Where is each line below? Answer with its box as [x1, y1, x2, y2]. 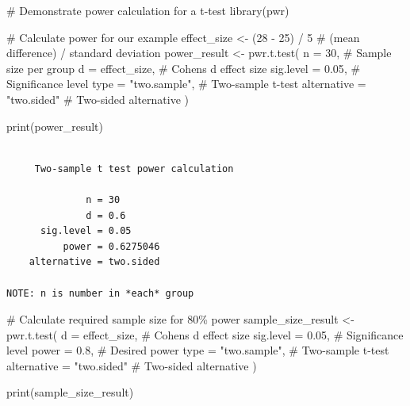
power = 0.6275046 [63, 240, 160, 252]
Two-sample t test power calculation [34, 163, 234, 174]
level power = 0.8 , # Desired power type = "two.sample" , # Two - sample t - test [6, 342, 389, 358]
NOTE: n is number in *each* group [6, 287, 194, 299]
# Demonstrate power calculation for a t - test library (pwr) [6, 2, 289, 18]
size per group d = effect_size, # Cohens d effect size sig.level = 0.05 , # [6, 59, 361, 76]
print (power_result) [6, 117, 103, 134]
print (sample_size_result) [6, 384, 134, 400]
